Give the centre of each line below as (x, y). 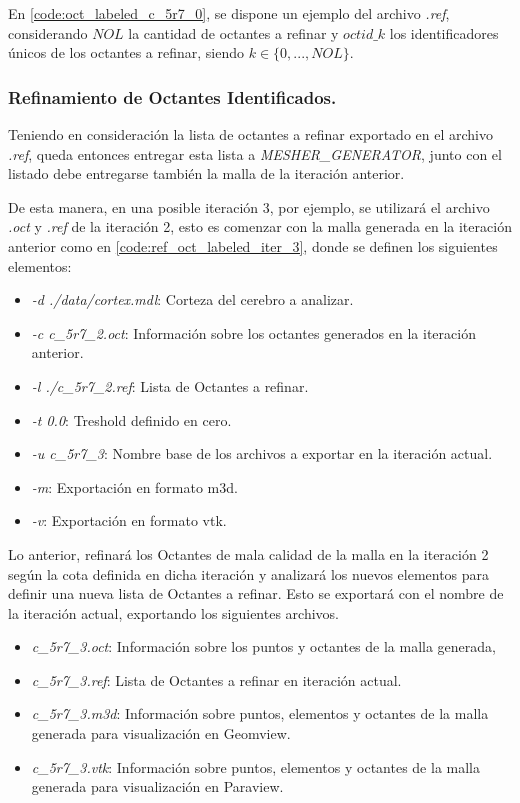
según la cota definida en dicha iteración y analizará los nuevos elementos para (249, 573)
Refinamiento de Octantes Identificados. (172, 96)
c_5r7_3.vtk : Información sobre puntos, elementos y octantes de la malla (255, 766)
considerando (48, 32)
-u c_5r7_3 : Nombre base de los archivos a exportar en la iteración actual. (262, 453)
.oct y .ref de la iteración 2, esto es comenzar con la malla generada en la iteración (260, 226)
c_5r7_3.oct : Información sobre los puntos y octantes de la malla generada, (263, 646)
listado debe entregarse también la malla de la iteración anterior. (206, 173)
